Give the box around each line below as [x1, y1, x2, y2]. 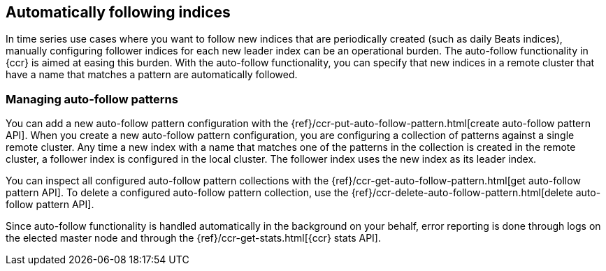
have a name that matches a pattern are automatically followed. [6, 68, 298, 81]
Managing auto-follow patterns [6, 91, 178, 106]
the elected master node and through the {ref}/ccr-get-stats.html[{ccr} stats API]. [6, 232, 381, 244]
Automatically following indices [6, 3, 231, 21]
